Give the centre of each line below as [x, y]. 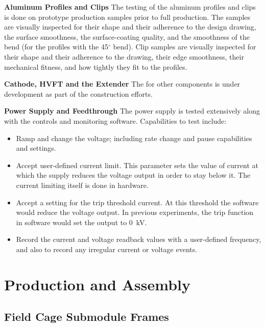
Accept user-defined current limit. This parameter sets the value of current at [137, 165]
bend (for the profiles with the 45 [56, 47]
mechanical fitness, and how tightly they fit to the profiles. [96, 66]
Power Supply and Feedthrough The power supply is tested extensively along [132, 111]
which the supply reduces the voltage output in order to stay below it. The [133, 175]
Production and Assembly [97, 284]
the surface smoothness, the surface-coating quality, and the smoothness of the [127, 36]
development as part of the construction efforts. [78, 93]
